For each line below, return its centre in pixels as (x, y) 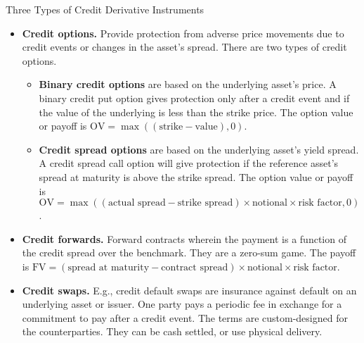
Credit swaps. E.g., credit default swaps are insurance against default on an (189, 290)
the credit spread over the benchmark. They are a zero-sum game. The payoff (189, 252)
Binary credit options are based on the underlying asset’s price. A (188, 84)
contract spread (195, 267)
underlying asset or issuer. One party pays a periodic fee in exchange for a (182, 304)
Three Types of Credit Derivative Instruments (105, 9)
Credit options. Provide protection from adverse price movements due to (183, 33)
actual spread (137, 203)
